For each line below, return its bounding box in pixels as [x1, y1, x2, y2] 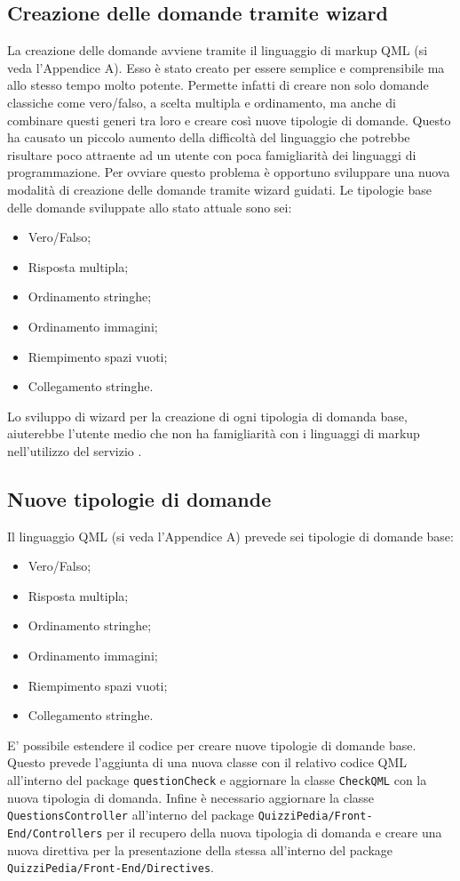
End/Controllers [7, 827, 103, 840]
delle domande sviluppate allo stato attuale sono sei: [7, 197, 292, 216]
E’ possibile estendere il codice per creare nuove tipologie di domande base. [7, 735, 416, 754]
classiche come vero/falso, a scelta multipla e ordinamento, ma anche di [7, 92, 396, 111]
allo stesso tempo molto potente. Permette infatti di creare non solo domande [7, 76, 429, 94]
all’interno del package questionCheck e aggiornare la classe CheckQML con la [7, 771, 427, 789]
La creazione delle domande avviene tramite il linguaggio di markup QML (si [7, 41, 428, 60]
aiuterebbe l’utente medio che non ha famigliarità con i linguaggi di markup [7, 424, 420, 443]
